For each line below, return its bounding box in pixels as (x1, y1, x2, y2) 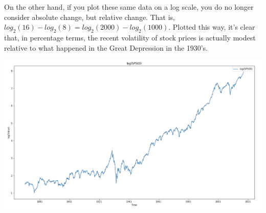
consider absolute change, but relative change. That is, (4, 11, 175, 22)
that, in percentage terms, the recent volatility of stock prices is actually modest (4, 32, 256, 42)
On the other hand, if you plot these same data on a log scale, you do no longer (4, 2, 254, 12)
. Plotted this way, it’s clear (168, 22, 255, 32)
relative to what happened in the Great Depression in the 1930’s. (4, 42, 208, 53)
